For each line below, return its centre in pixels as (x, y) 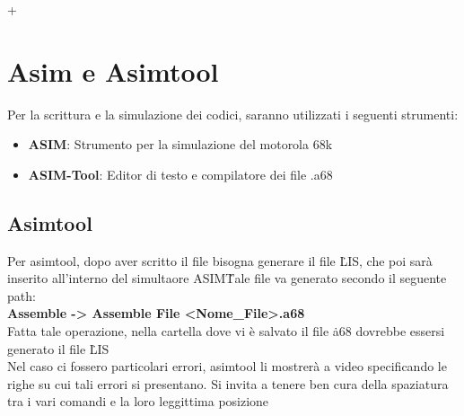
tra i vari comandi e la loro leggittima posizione (138, 401)
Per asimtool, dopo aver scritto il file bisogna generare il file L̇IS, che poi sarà (220, 260)
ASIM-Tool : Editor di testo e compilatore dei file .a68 (180, 174)
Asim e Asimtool (113, 71)
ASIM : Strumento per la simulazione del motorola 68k (180, 144)
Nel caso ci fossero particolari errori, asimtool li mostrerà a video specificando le (227, 366)
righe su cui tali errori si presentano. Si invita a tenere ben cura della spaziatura (228, 383)
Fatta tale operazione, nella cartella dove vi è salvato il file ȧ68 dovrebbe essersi (226, 331)
